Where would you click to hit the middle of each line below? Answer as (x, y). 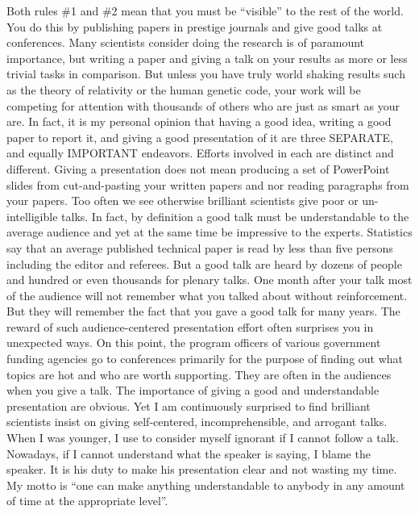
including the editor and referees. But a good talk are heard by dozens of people (204, 263)
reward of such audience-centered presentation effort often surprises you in (190, 326)
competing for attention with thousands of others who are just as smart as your (203, 105)
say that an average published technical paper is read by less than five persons (200, 247)
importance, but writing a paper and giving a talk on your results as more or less (207, 58)
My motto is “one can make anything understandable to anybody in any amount (206, 485)
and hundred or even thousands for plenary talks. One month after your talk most (209, 280)
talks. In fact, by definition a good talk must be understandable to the (235, 216)
